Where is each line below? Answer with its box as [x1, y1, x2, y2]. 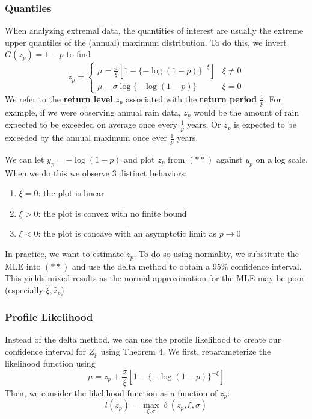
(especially [5, 283, 43, 296]
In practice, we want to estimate [5, 247, 124, 260]
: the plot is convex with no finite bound [38, 206, 187, 219]
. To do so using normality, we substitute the [133, 247, 299, 260]
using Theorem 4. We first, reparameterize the [100, 344, 271, 357]
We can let [5, 152, 44, 165]
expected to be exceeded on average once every [5, 118, 178, 131]
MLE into [5, 259, 41, 272]
